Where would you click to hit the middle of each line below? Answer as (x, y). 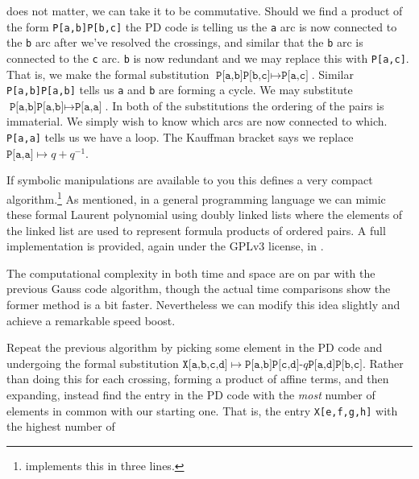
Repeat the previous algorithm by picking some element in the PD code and (195, 347)
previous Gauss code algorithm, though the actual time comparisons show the (199, 289)
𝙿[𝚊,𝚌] (295, 75)
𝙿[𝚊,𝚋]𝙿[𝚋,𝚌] (243, 75)
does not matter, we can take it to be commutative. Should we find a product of (205, 10)
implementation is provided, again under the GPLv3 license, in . (165, 246)
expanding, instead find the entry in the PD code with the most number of (191, 395)
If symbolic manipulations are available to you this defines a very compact (190, 180)
